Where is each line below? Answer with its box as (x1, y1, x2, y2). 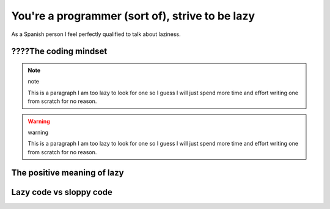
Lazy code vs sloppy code (11, 186, 113, 197)
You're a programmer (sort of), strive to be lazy (11, 9, 255, 23)
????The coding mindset (11, 46, 108, 57)
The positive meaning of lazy (11, 168, 125, 178)
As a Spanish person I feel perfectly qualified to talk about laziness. (11, 30, 182, 38)
